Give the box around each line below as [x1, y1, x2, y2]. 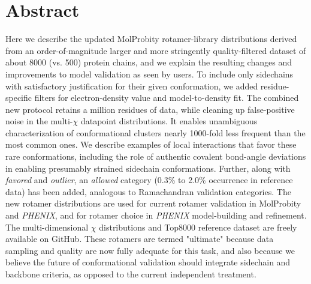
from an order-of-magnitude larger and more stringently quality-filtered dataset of [5, 44, 306, 56]
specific [5, 91, 32, 104]
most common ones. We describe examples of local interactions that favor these [5, 138, 297, 151]
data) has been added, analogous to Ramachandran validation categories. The [5, 185, 291, 198]
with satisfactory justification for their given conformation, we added [5, 79, 258, 92]
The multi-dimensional [5, 220, 89, 233]
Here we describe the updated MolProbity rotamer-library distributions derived [5, 32, 297, 45]
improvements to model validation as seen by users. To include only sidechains [5, 67, 294, 80]
